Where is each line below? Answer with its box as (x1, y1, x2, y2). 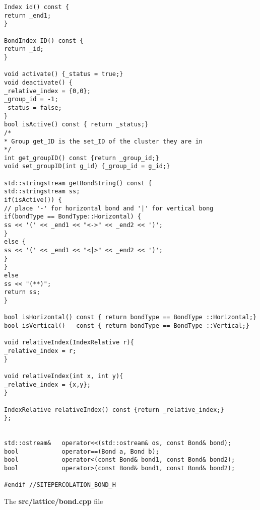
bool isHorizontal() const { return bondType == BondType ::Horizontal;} (4, 314, 257, 321)
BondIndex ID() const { (4, 37, 84, 44)
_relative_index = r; (4, 347, 77, 354)
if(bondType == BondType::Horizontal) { (4, 213, 142, 221)
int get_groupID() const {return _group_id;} (4, 154, 159, 162)
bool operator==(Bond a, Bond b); (4, 448, 159, 455)
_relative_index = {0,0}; (4, 87, 91, 95)
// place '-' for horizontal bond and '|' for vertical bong (4, 204, 214, 212)
